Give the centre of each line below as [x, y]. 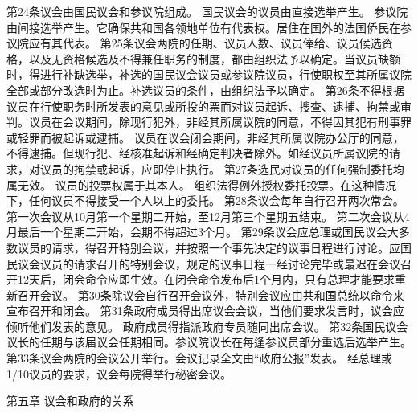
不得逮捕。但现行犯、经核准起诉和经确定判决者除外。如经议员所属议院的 [198, 153]
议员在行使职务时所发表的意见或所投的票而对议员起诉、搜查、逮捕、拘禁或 [203, 106]
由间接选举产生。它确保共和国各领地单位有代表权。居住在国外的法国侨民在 [203, 27]
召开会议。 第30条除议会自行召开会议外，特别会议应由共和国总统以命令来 [211, 294]
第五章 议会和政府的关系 [70, 401]
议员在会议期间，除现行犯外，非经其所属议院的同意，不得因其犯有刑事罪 [220, 122]
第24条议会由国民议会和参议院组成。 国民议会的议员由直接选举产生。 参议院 [207, 11]
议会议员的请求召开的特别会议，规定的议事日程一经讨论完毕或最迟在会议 [209, 263]
